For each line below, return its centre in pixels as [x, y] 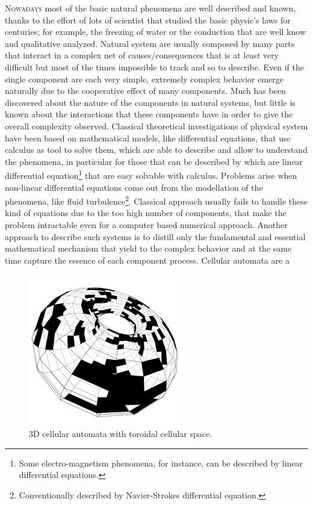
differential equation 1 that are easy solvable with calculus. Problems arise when [151, 174]
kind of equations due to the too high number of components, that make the [146, 213]
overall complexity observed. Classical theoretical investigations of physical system [156, 125]
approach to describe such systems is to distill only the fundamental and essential [155, 236]
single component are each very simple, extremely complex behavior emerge [144, 79]
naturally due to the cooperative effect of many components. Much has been [145, 91]
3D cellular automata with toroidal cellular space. [121, 433]
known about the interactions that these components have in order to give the [149, 114]
